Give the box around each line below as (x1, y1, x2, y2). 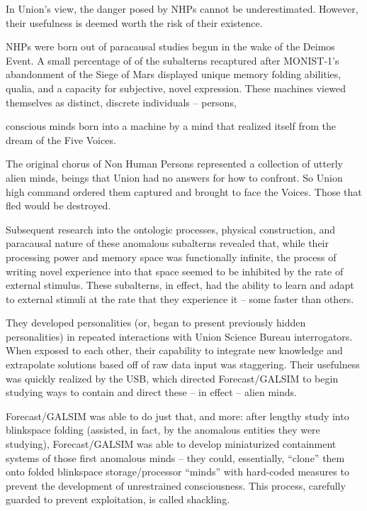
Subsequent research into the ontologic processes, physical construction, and (6, 221, 336, 236)
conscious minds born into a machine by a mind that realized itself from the (6, 119, 336, 133)
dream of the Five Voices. (6, 132, 116, 147)
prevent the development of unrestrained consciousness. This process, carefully (6, 478, 346, 493)
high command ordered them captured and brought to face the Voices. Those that (6, 184, 362, 199)
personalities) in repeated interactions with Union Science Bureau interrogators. (6, 329, 353, 344)
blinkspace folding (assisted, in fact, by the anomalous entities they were (6, 422, 320, 437)
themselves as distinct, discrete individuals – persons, (6, 94, 237, 109)
